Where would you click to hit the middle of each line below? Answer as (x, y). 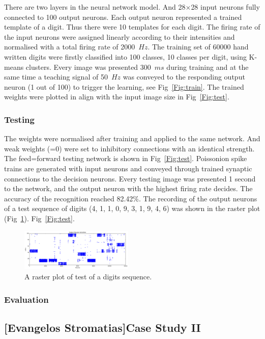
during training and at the (208, 67)
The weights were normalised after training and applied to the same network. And (132, 138)
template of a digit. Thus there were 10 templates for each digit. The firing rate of (132, 27)
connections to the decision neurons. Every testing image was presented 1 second (130, 178)
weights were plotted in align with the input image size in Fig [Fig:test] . (117, 97)
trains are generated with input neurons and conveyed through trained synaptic (128, 168)
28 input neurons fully (225, 7)
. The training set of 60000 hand (198, 47)
